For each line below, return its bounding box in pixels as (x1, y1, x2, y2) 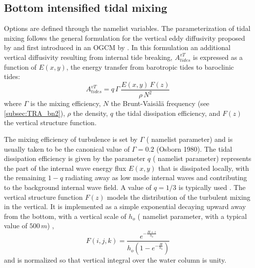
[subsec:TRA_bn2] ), (4, 107, 65, 118)
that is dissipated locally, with (158, 162, 249, 173)
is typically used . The (178, 182, 246, 192)
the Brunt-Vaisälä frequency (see (111, 98, 210, 108)
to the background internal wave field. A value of (4, 182, 152, 192)
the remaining (4, 172, 46, 183)
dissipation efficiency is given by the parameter (4, 153, 145, 163)
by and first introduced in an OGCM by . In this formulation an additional (4, 42, 231, 53)
